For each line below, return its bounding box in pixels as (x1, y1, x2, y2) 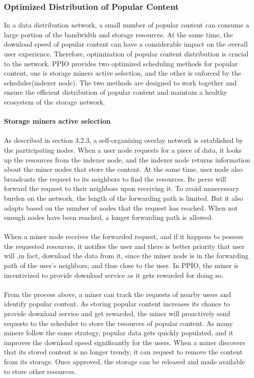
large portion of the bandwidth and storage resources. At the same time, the (4, 29, 233, 39)
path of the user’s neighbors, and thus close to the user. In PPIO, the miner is (4, 260, 239, 270)
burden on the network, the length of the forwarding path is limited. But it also (4, 192, 243, 203)
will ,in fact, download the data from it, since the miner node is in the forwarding (4, 250, 249, 261)
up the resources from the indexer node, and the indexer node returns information (4, 154, 251, 164)
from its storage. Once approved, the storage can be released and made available (4, 356, 245, 366)
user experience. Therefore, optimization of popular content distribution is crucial (4, 49, 249, 58)
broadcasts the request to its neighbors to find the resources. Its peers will (4, 173, 226, 184)
